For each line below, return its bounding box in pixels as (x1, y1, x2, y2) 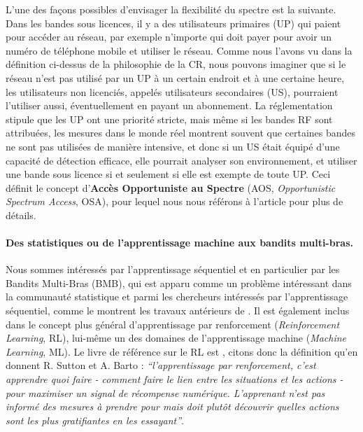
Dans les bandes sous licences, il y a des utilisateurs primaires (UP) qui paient (6, 15, 341, 30)
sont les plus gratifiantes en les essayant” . (6, 412, 184, 427)
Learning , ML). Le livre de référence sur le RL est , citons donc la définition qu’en (6, 344, 358, 358)
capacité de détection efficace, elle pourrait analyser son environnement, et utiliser (6, 153, 357, 167)
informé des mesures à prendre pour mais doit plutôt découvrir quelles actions (6, 399, 339, 414)
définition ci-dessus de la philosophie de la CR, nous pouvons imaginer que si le (6, 57, 346, 71)
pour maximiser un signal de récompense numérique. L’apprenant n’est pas (6, 385, 325, 400)
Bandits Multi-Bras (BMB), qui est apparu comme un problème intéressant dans (6, 275, 352, 290)
